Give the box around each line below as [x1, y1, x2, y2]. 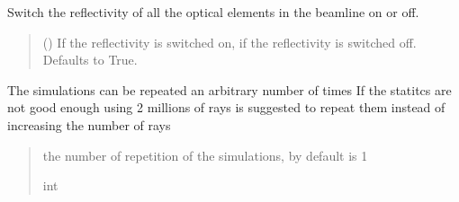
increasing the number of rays [7, 115, 171, 134]
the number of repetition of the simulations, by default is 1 [42, 145, 368, 164]
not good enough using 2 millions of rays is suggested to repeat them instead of [7, 98, 445, 117]
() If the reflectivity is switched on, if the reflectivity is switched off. [42, 32, 417, 51]
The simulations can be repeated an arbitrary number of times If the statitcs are [7, 80, 452, 99]
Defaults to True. [42, 50, 138, 69]
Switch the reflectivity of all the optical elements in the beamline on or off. [7, 3, 419, 21]
